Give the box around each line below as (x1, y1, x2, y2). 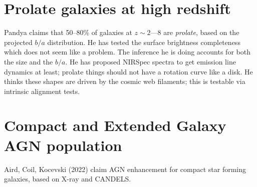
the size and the (4, 56, 53, 66)
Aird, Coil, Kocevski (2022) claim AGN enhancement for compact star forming (4, 163, 246, 174)
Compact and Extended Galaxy (4, 115, 226, 135)
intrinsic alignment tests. (4, 85, 80, 96)
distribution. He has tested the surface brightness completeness (47, 36, 240, 47)
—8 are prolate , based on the (150, 27, 239, 37)
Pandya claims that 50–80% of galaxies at (4, 27, 132, 37)
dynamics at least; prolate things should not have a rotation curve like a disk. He (4, 66, 253, 76)
